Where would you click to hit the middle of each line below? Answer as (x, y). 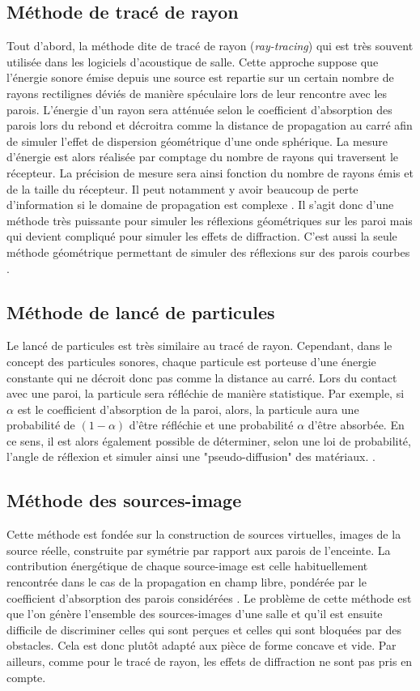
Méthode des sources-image (124, 500)
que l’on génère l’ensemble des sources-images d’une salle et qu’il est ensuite (195, 614)
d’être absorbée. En (356, 425)
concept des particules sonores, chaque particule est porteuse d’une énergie (191, 361)
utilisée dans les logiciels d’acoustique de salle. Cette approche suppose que (193, 61)
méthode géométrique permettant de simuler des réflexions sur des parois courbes (208, 252)
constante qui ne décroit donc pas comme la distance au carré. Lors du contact (202, 377)
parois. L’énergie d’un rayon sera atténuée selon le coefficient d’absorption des (199, 109)
